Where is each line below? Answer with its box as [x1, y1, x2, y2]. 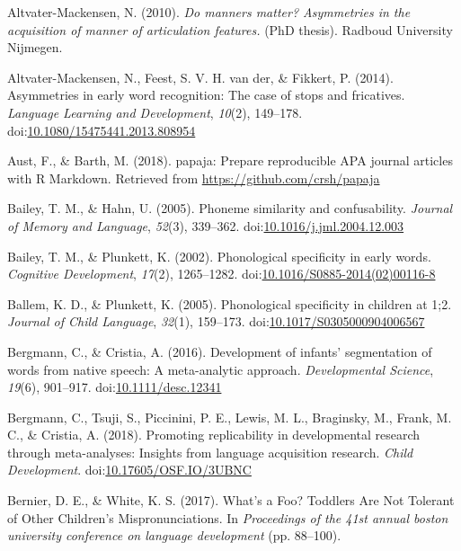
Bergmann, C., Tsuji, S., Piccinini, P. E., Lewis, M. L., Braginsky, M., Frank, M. [7, 407, 452, 426]
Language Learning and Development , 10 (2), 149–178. [7, 102, 303, 121]
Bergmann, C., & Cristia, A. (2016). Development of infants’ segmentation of [7, 342, 432, 360]
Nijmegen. [7, 38, 63, 57]
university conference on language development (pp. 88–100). [7, 526, 341, 545]
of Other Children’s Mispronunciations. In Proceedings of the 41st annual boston [7, 508, 448, 527]
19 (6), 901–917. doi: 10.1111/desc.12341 [7, 378, 222, 396]
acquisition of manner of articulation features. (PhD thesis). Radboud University [7, 20, 453, 39]
